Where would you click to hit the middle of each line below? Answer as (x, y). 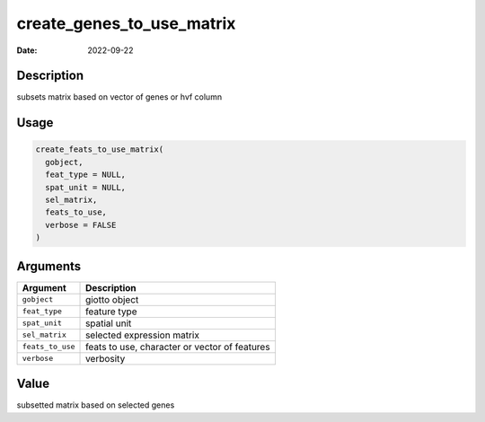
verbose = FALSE (81, 225)
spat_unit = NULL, (85, 187)
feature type (111, 312)
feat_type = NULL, (85, 175)
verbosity (106, 358)
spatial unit (109, 323)
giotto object (112, 299)
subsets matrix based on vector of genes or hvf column (119, 97)
